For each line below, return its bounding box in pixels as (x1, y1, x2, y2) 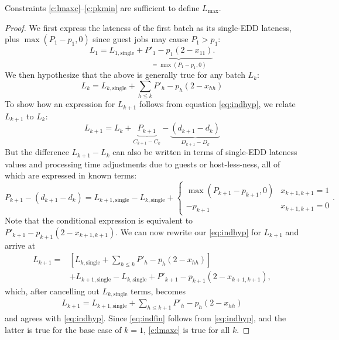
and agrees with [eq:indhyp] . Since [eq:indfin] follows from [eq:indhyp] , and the (5, 312, 286, 324)
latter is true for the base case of (5, 323, 122, 335)
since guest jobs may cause (93, 33, 189, 45)
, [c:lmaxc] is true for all (143, 323, 230, 335)
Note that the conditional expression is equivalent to (5, 214, 193, 226)
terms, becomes (131, 284, 186, 297)
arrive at (5, 239, 36, 251)
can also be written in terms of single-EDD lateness (112, 146, 297, 158)
